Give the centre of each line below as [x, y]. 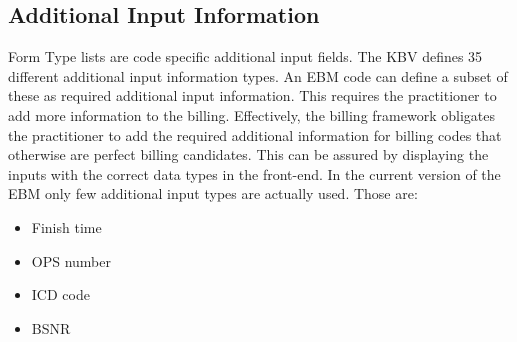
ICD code [60, 294]
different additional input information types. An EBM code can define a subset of [258, 75]
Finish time [66, 226]
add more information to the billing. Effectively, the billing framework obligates [251, 114]
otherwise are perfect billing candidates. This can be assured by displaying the [248, 154]
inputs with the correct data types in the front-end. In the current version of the [254, 173]
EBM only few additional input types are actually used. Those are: [213, 193]
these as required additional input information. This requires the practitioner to [252, 95]
